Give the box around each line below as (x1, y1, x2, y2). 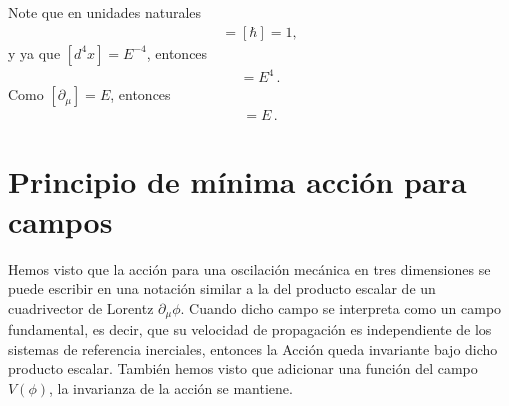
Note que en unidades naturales (8, 2, 202, 22)
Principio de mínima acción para (8, 161, 467, 202)
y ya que (8, 42, 61, 63)
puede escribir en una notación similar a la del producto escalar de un (8, 278, 436, 299)
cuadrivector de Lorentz (8, 297, 154, 318)
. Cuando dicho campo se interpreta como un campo (180, 297, 502, 318)
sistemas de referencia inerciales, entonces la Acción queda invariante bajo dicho (8, 338, 498, 359)
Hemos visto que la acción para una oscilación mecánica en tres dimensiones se (8, 258, 491, 279)
